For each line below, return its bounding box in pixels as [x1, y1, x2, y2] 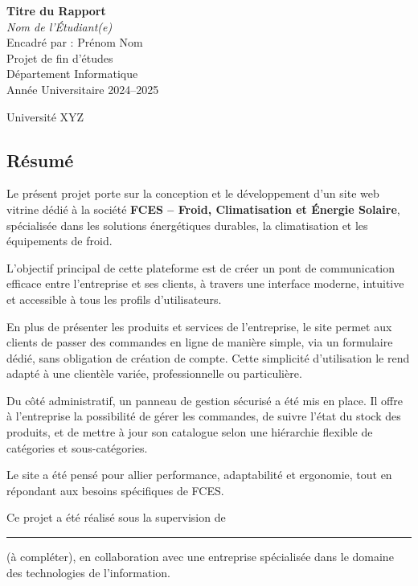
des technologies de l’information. [6, 563, 170, 580]
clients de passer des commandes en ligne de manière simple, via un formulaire [6, 334, 393, 350]
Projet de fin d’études [6, 49, 113, 66]
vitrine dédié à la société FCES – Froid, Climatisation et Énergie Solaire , [6, 200, 400, 217]
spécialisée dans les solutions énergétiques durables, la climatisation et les [6, 216, 368, 233]
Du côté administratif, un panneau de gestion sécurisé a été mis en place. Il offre [6, 391, 403, 408]
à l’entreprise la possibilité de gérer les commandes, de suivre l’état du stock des [6, 408, 401, 424]
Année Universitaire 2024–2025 [6, 80, 159, 97]
